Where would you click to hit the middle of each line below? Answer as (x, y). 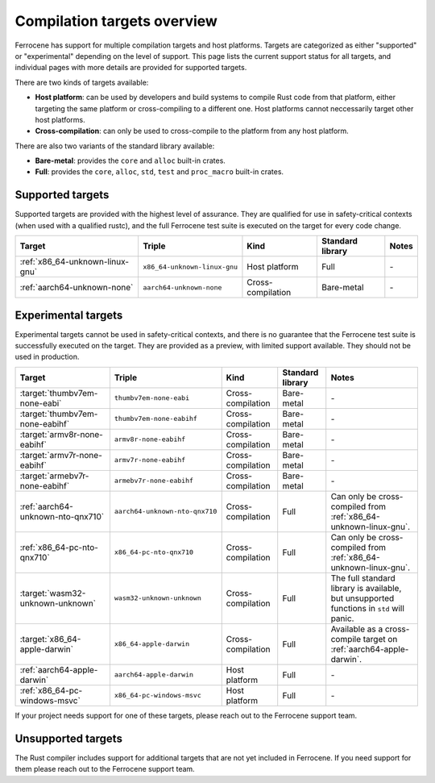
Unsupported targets (68, 738)
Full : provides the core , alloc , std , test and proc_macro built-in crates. (159, 172)
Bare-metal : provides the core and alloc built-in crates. (130, 160)
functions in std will (367, 608)
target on (380, 639)
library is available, (366, 588)
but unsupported (362, 598)
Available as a (357, 629)
